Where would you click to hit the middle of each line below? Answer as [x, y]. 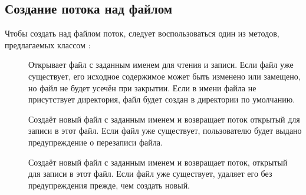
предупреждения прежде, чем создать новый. [109, 185]
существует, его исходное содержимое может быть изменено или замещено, [164, 76]
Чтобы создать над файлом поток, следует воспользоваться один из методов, [142, 33]
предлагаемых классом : [48, 44]
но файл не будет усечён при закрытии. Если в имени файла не [142, 87]
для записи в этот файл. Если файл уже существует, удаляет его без [150, 173]
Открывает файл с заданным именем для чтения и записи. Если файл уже [161, 65]
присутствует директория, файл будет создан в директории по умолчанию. [162, 99]
